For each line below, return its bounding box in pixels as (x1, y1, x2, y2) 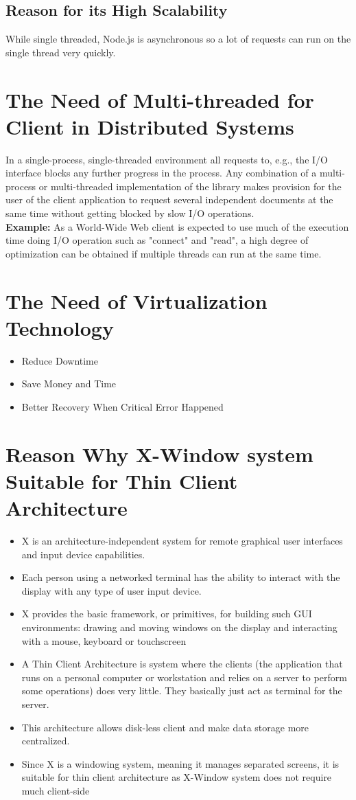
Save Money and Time (21, 376, 117, 391)
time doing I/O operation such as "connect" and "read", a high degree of (5, 233, 309, 247)
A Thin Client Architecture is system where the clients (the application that (21, 656, 343, 671)
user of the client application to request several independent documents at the (5, 192, 333, 207)
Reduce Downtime (21, 353, 98, 367)
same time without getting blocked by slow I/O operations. (5, 206, 254, 220)
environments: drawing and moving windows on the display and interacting (21, 620, 337, 635)
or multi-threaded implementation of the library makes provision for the (38, 179, 342, 193)
